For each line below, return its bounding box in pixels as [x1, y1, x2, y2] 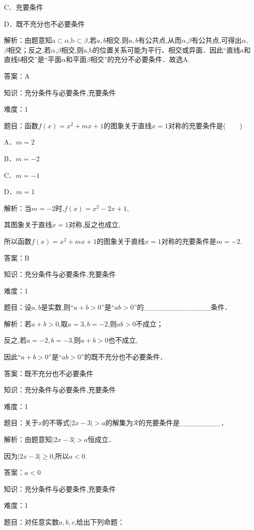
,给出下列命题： [74, 517, 125, 527]
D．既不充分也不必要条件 [4, 18, 85, 29]
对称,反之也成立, [68, 219, 121, 230]
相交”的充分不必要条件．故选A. [90, 54, 190, 64]
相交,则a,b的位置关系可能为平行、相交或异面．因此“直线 [61, 44, 240, 55]
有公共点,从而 [138, 35, 181, 45]
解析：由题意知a [4, 35, 55, 45]
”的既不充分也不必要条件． [81, 352, 167, 362]
